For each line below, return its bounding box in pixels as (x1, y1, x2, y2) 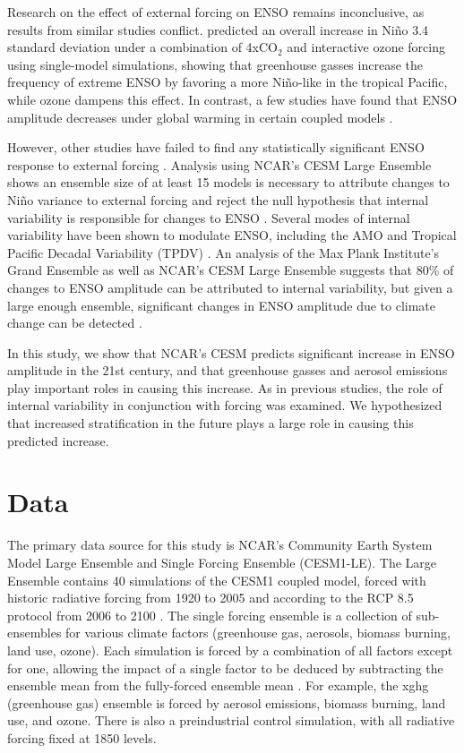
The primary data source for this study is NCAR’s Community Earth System (7, 535, 433, 554)
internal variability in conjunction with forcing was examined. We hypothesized (7, 396, 443, 415)
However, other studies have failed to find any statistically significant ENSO (7, 138, 425, 157)
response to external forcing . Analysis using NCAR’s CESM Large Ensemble (7, 155, 432, 174)
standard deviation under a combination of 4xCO (7, 38, 278, 56)
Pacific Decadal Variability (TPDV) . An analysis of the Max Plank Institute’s (7, 243, 440, 261)
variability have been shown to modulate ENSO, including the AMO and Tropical (7, 226, 457, 244)
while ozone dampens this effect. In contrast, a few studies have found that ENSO (7, 90, 458, 108)
